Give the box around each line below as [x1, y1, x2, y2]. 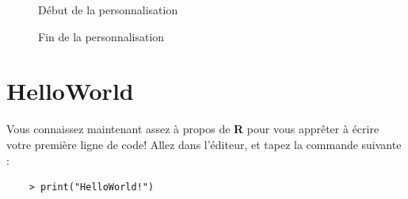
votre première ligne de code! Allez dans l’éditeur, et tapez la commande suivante [6, 136, 402, 152]
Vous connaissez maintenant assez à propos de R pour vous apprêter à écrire [6, 121, 379, 137]
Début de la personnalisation [38, 2, 178, 17]
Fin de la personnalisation [38, 28, 165, 44]
